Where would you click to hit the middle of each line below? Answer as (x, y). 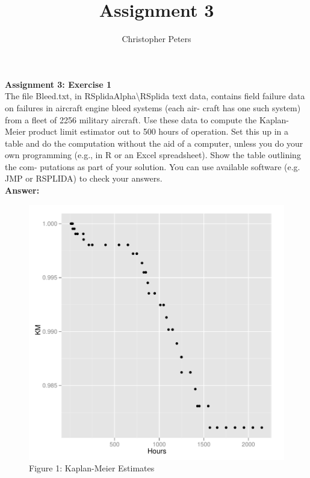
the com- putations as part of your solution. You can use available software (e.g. (153, 166)
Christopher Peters (157, 39)
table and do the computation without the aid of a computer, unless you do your (154, 143)
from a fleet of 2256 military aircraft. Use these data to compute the (131, 119)
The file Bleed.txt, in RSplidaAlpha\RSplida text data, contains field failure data (155, 96)
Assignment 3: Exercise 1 (58, 84)
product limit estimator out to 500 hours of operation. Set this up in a (159, 131)
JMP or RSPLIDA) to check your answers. (84, 178)
